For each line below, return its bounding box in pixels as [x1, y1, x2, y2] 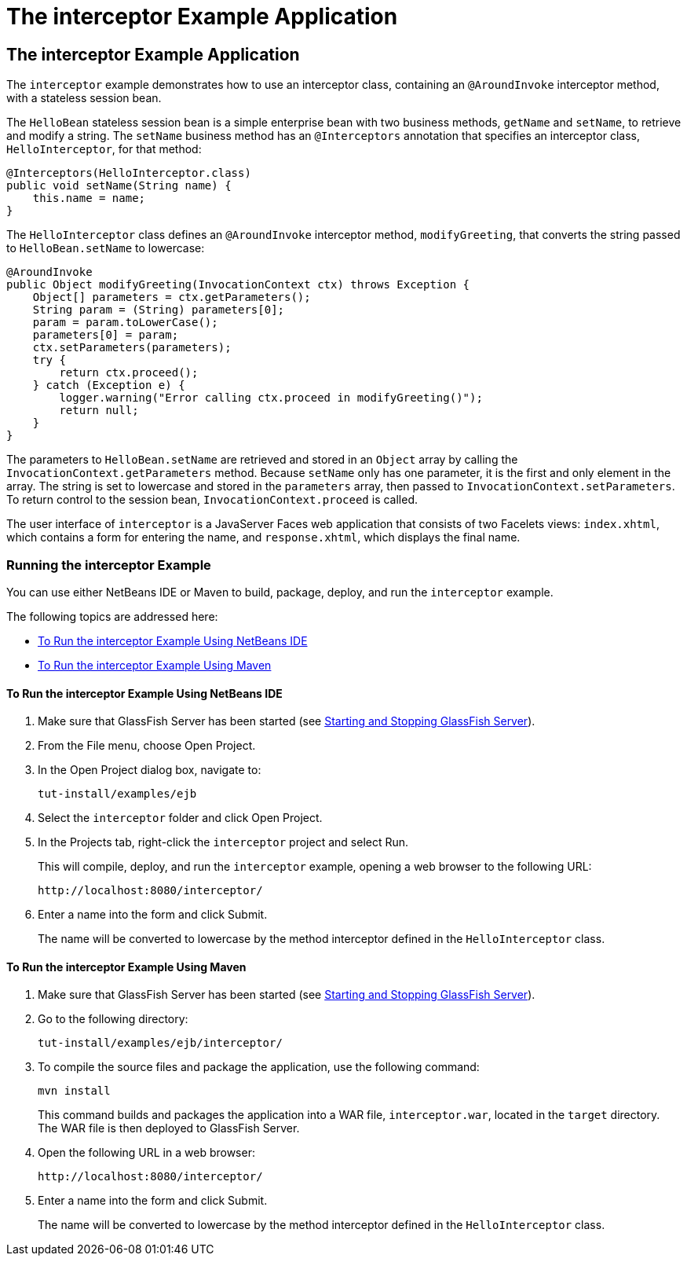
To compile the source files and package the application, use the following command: [38, 1060, 480, 1074]
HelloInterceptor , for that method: [6, 142, 202, 156]
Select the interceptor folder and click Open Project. [38, 811, 323, 825]
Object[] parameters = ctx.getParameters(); [32, 291, 311, 304]
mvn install [38, 1084, 111, 1098]
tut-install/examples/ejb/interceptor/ [38, 1036, 283, 1050]
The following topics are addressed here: [6, 609, 218, 623]
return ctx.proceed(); [59, 366, 199, 380]
